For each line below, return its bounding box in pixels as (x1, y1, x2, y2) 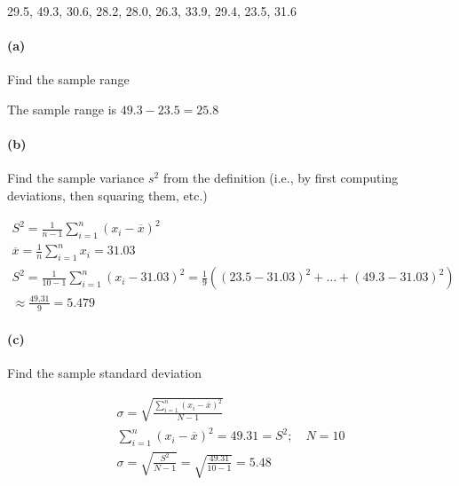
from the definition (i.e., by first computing (162, 169, 399, 187)
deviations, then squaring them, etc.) (7, 185, 208, 204)
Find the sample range (7, 70, 130, 89)
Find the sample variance (7, 169, 145, 187)
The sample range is (7, 99, 117, 118)
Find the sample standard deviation (7, 364, 202, 382)
